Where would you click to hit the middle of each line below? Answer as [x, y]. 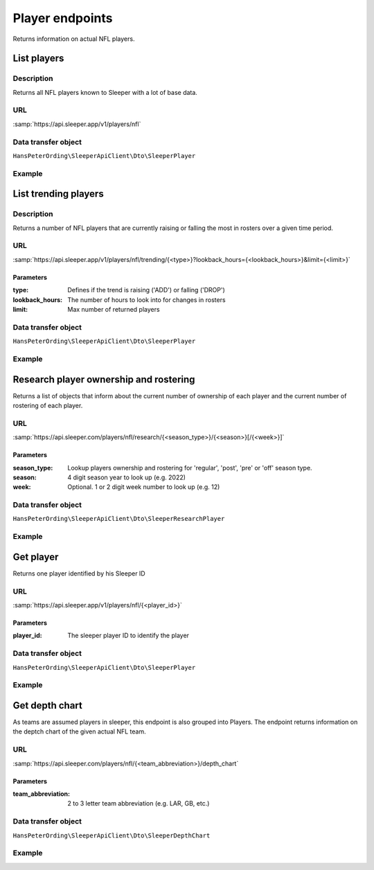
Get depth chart [47, 705]
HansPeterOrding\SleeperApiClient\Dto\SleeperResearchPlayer [119, 519]
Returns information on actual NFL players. [74, 39]
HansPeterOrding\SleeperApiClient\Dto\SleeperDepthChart [112, 835]
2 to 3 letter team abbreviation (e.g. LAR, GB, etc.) [139, 804]
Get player [36, 557]
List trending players [58, 194]
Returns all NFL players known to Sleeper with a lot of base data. [105, 92]
